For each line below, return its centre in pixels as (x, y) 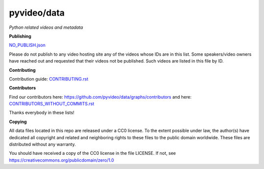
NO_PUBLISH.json (27, 45)
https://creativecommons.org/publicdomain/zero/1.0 (62, 160)
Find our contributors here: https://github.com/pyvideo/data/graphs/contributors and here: (100, 97)
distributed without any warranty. (42, 145)
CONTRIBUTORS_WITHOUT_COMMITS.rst (52, 104)
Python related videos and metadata (46, 27)
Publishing (20, 36)
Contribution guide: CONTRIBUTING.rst (49, 79)
